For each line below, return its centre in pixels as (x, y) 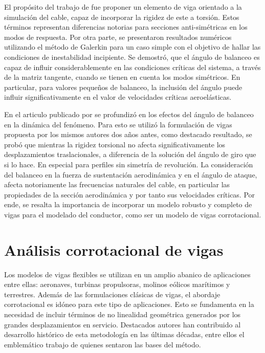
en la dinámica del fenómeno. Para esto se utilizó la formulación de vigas (118, 124)
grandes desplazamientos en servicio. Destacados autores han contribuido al (123, 324)
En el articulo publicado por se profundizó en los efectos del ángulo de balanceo (129, 114)
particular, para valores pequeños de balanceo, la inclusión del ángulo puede (123, 87)
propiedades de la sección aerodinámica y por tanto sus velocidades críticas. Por (130, 194)
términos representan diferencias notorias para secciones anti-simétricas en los (126, 27)
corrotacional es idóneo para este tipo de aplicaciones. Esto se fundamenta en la (129, 304)
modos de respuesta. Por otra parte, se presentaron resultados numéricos (118, 37)
